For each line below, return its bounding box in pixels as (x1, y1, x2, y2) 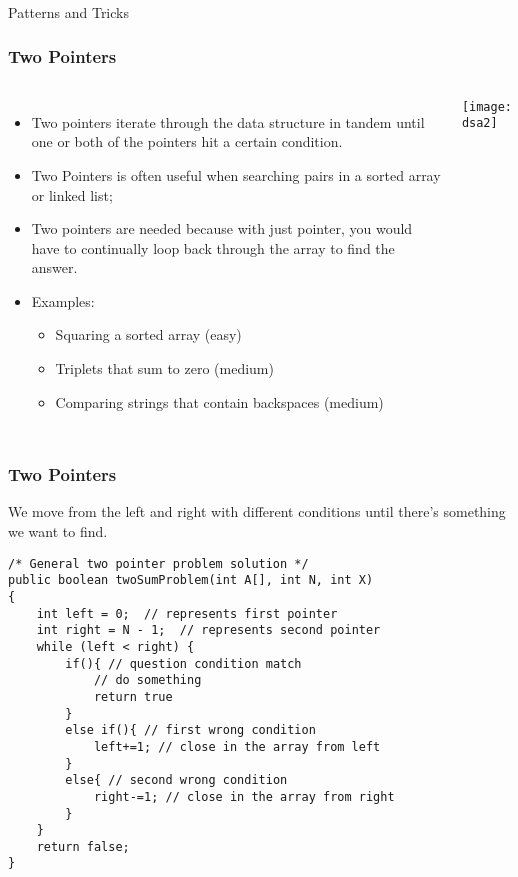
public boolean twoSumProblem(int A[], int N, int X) (8, 573, 374, 588)
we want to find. (8, 521, 108, 542)
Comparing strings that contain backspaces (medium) (55, 391, 384, 412)
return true (93, 689, 173, 704)
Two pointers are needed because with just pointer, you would (31, 218, 413, 239)
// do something (93, 673, 202, 688)
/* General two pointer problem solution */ (8, 556, 309, 571)
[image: (461, 99, 512, 114)
